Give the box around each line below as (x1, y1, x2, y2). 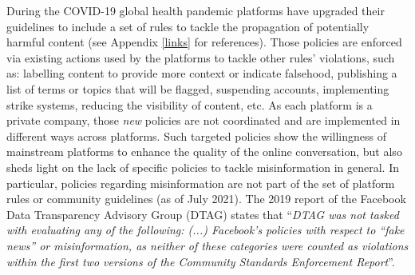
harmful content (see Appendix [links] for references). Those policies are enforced (6, 34, 402, 50)
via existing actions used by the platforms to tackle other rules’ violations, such (6, 49, 395, 66)
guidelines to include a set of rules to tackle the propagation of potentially (6, 18, 370, 34)
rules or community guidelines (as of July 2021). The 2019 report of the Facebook (6, 190, 406, 207)
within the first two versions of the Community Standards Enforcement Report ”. (6, 253, 395, 269)
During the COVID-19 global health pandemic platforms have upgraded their (6, 2, 385, 18)
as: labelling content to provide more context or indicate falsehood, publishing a (6, 65, 397, 82)
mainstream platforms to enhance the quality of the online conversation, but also (6, 143, 402, 160)
